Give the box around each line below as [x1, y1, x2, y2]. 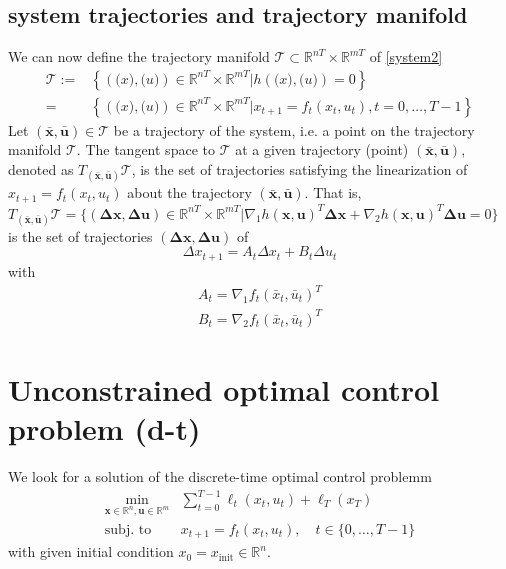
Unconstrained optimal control [8, 368, 440, 409]
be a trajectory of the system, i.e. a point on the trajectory [113, 119, 475, 140]
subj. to [104, 522, 152, 537]
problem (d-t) [8, 407, 201, 448]
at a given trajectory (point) [235, 139, 409, 160]
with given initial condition [8, 541, 174, 562]
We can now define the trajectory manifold [8, 46, 270, 67]
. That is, [304, 182, 362, 203]
